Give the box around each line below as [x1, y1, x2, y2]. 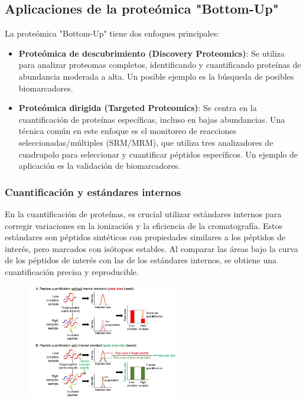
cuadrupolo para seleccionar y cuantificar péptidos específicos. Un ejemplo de [18, 148, 298, 160]
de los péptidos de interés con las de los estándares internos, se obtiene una [5, 254, 277, 266]
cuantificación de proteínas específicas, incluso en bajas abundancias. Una [18, 113, 285, 125]
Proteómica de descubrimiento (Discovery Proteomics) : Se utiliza [18, 47, 285, 59]
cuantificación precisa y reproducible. [5, 265, 139, 277]
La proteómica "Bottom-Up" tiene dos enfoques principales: [5, 27, 220, 40]
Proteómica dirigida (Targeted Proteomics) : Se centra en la [18, 102, 257, 114]
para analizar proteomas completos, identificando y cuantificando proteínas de [18, 58, 301, 71]
